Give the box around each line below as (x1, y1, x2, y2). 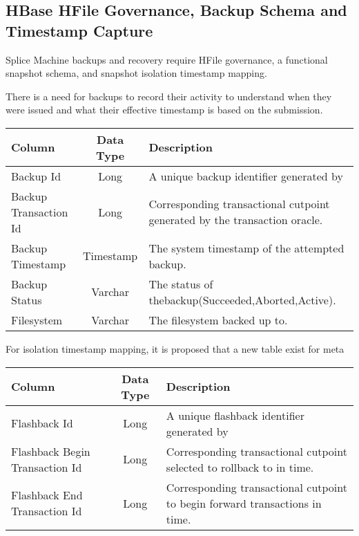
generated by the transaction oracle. (148, 212, 323, 228)
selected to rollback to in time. (166, 459, 314, 475)
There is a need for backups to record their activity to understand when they (6, 89, 332, 103)
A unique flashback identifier (166, 407, 304, 423)
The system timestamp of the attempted (148, 239, 345, 256)
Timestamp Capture (6, 19, 153, 41)
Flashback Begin (11, 443, 90, 459)
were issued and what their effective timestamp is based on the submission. (6, 102, 323, 117)
